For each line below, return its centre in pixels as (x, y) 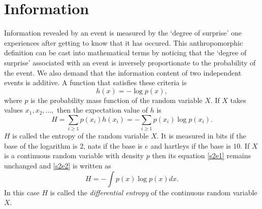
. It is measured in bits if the (201, 136)
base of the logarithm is (41, 145)
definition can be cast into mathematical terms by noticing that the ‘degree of (125, 53)
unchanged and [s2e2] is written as (58, 165)
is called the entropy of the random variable (80, 136)
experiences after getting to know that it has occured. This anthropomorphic (124, 42)
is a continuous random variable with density (74, 155)
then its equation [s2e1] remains (201, 155)
